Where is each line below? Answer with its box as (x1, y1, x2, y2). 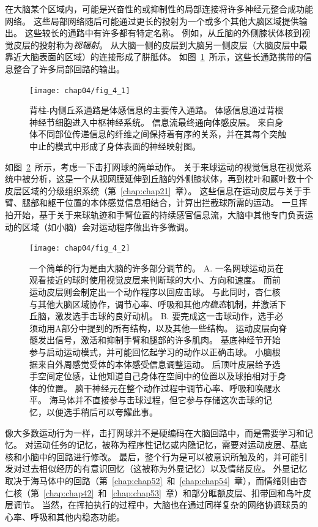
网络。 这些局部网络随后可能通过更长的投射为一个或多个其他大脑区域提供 (5, 14, 299, 27)
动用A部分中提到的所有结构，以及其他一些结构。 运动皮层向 (37, 321, 279, 334)
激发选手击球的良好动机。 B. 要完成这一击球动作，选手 (54, 309, 275, 322)
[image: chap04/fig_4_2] (29, 244, 130, 253)
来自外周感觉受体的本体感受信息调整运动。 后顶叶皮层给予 (37, 357, 272, 370)
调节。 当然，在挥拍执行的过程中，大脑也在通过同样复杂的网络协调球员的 (13, 498, 308, 511)
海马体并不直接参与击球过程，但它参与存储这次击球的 (49, 393, 264, 406)
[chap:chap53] (111, 486, 161, 499)
